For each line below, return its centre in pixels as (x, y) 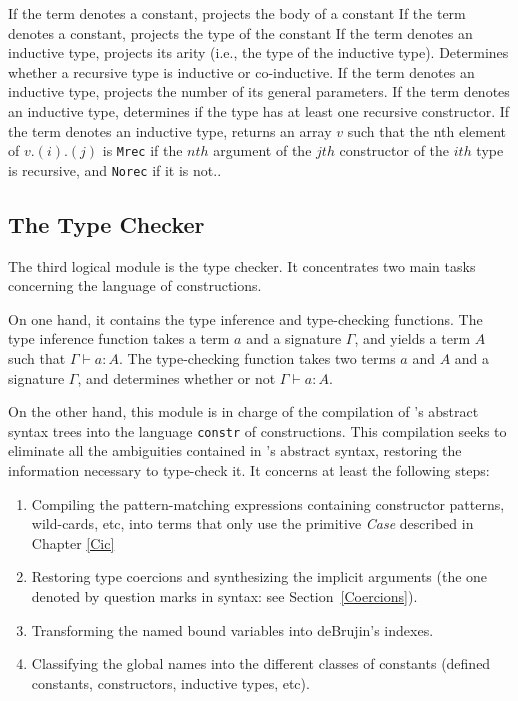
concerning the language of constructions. (135, 285)
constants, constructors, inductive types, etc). (170, 682)
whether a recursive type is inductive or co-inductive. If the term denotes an (241, 71)
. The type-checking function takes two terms (257, 358)
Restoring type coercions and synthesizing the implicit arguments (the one (259, 576)
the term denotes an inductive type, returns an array (170, 130)
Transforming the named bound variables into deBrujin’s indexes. (232, 629)
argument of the (262, 150)
